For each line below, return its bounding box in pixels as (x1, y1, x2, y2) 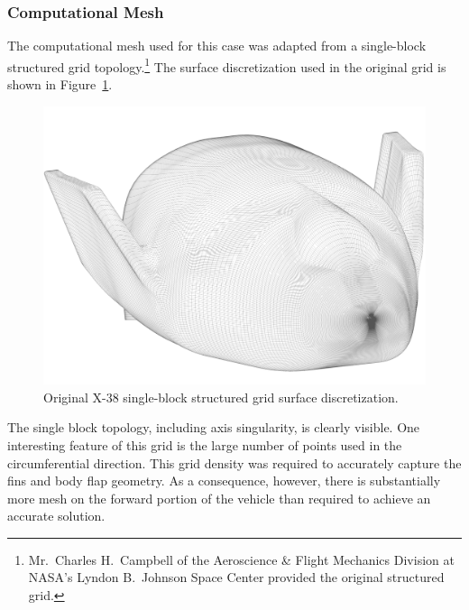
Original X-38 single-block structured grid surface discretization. (43, 387, 399, 406)
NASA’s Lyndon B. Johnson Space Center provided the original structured (28, 568, 445, 587)
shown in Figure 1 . (7, 75, 113, 94)
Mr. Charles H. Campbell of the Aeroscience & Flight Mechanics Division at (28, 550, 455, 568)
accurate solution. (7, 506, 106, 525)
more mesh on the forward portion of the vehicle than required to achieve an (7, 488, 431, 507)
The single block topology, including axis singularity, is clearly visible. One (7, 418, 420, 437)
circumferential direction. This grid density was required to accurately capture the (7, 453, 462, 472)
